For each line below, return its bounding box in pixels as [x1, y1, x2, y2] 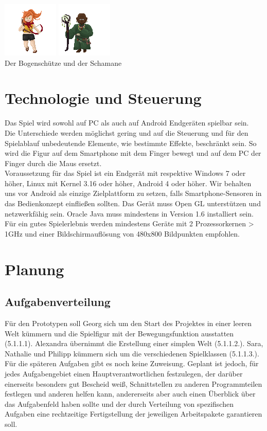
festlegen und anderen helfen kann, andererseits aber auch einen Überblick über [5, 388, 256, 399]
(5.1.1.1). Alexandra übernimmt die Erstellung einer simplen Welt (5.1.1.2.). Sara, [5, 338, 263, 349]
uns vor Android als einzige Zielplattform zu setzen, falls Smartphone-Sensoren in [5, 188, 262, 199]
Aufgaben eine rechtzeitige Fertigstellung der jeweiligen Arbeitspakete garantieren [5, 408, 262, 419]
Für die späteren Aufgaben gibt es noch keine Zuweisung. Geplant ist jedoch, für [5, 358, 259, 369]
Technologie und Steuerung [5, 87, 202, 109]
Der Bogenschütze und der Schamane [5, 57, 122, 68]
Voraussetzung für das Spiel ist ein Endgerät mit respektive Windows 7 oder [5, 168, 246, 178]
